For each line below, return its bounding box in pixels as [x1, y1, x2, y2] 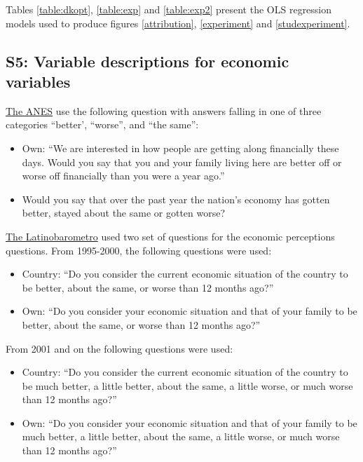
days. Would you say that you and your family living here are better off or [22, 154, 342, 169]
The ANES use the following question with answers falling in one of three [6, 103, 322, 118]
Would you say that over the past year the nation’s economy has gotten [22, 191, 330, 206]
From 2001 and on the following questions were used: [6, 341, 233, 355]
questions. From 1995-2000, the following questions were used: [6, 243, 272, 257]
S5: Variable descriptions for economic [6, 50, 289, 72]
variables [6, 70, 71, 92]
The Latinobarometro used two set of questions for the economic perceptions [6, 229, 335, 243]
